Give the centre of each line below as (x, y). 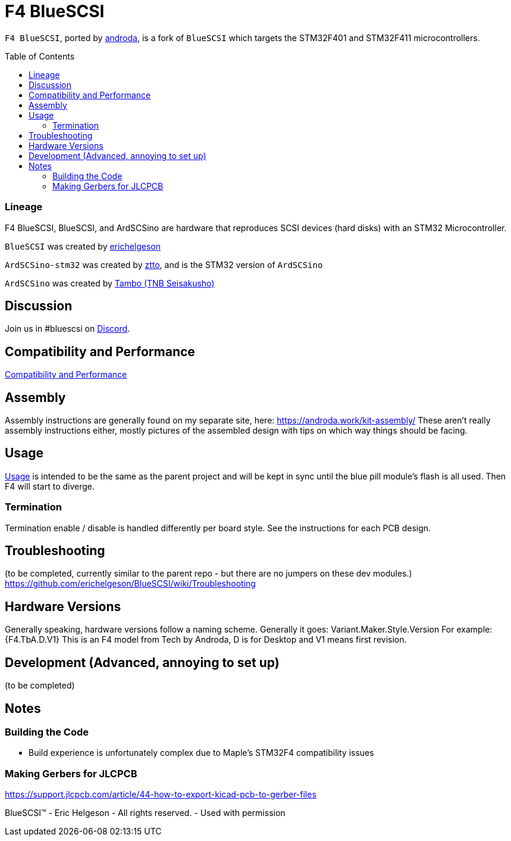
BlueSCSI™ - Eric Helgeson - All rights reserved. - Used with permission (145, 813)
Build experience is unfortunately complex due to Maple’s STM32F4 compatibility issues (201, 753)
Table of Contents (40, 56)
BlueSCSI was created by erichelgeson (83, 246)
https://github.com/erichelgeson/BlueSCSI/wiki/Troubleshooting (130, 584)
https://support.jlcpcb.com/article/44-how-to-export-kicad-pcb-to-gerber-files (161, 795)
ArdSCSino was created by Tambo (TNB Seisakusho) (110, 283)
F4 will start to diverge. (50, 486)
